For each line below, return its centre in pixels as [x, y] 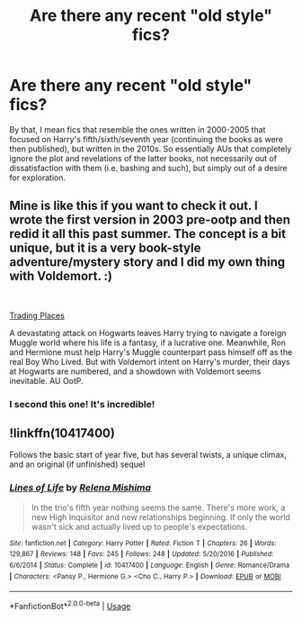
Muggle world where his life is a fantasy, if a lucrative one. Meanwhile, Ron [147, 342]
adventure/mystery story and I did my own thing [147, 262]
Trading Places [37, 315]
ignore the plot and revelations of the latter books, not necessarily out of [143, 158]
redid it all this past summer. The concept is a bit [148, 234]
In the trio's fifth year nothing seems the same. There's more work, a [158, 507]
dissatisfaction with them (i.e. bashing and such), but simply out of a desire [148, 168]
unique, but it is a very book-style [105, 248]
